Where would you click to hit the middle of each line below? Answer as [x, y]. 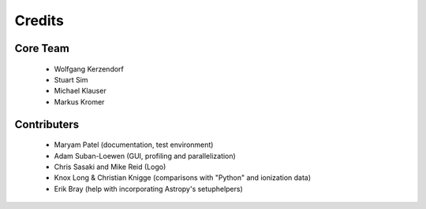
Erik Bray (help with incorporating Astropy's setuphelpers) [149, 189]
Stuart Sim [71, 79]
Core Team [42, 48]
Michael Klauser [80, 91]
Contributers [47, 125]
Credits [39, 20]
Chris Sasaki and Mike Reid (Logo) [110, 167]
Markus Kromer [79, 101]
